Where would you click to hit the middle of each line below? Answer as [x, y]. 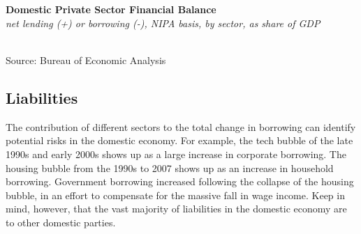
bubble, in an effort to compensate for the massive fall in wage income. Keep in [175, 195]
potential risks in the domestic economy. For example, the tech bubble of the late [179, 140]
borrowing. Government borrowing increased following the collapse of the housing [180, 181]
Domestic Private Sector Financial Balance [111, 9]
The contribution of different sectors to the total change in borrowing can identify [181, 126]
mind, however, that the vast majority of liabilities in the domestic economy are [176, 209]
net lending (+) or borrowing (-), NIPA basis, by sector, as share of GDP [163, 23]
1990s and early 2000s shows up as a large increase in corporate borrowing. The [176, 154]
